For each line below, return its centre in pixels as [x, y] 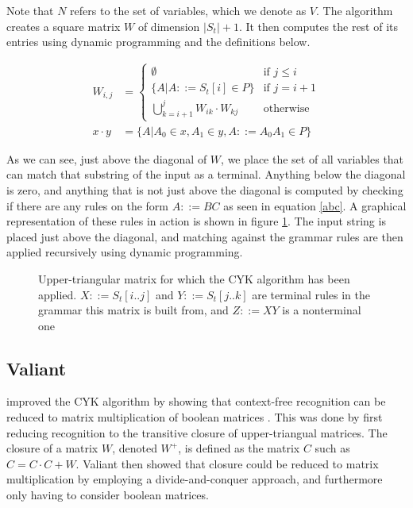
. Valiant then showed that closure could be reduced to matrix [227, 463]
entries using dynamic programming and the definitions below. [158, 42]
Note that [30, 10]
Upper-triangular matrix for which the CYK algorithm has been [194, 278]
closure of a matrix [52, 448]
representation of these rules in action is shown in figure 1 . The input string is [196, 221]
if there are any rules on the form [88, 205]
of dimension [169, 26]
